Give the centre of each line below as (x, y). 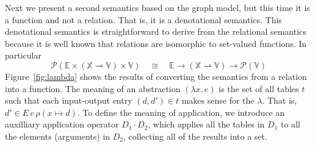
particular (23, 55)
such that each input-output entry (69, 100)
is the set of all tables (259, 88)
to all (290, 124)
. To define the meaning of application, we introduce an (181, 112)
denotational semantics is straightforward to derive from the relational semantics (156, 31)
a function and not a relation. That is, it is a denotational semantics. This (143, 19)
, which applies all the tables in (206, 124)
